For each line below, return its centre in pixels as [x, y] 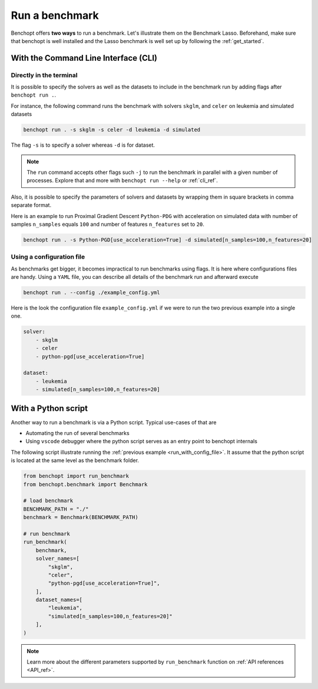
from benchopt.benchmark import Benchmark [85, 484]
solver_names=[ [57, 559]
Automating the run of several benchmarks [77, 433]
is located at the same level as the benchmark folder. [75, 460]
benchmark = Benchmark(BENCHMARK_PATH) [81, 517]
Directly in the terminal [44, 75]
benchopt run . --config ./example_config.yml [92, 293]
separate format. [31, 205]
